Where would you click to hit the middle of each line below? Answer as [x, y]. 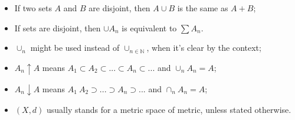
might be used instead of [75, 48]
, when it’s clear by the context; [204, 48]
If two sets [33, 8]
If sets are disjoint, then [58, 27]
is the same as [203, 8]
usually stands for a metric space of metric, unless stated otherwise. [169, 110]
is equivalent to [149, 27]
